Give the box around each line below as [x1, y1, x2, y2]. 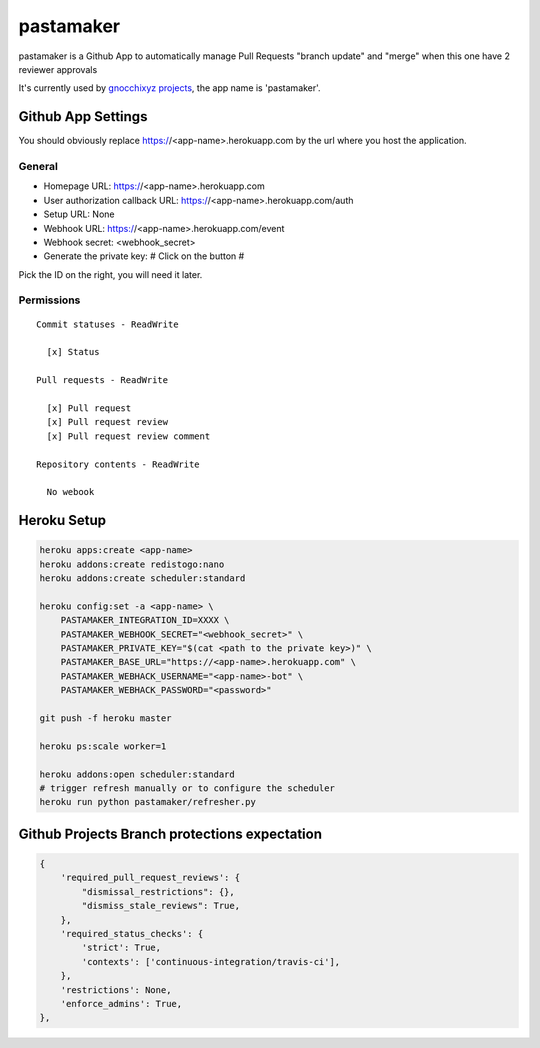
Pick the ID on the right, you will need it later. [18, 268, 203, 280]
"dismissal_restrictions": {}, [81, 886, 235, 897]
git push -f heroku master [39, 713, 172, 724]
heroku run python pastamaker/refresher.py [39, 796, 257, 808]
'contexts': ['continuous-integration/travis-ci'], [81, 956, 341, 967]
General [18, 160, 59, 173]
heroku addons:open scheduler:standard [39, 768, 235, 780]
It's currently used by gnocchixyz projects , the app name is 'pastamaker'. [18, 82, 321, 94]
